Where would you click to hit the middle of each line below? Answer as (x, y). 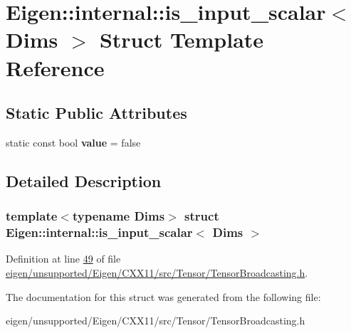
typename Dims (119, 216)
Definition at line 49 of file (63, 259)
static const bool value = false (73, 142)
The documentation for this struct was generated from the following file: (163, 296)
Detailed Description (84, 180)
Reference (55, 67)
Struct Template (182, 39)
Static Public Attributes (96, 113)
